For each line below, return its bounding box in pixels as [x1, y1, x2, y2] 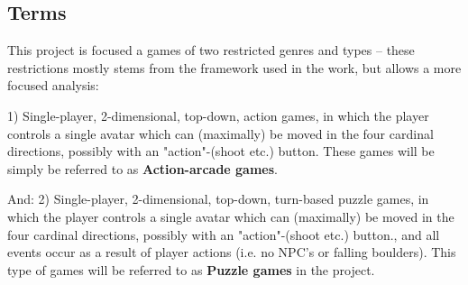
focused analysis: [7, 76, 99, 95]
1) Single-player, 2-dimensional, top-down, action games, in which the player [7, 106, 429, 124]
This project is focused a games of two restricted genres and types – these [7, 41, 415, 60]
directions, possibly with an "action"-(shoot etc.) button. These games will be [7, 142, 435, 161]
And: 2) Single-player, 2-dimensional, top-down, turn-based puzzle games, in [7, 189, 429, 208]
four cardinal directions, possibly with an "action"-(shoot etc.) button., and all [7, 225, 440, 244]
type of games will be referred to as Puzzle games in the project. [7, 260, 375, 279]
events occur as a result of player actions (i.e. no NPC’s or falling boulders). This [7, 243, 456, 262]
